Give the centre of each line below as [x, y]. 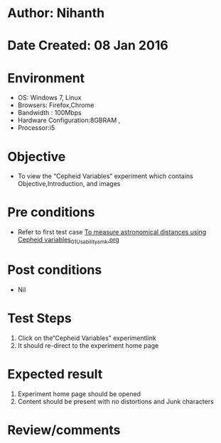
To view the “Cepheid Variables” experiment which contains [105, 176]
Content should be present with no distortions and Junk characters [116, 401]
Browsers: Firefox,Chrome [56, 105]
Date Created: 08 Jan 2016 [88, 46]
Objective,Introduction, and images [69, 184]
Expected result [55, 374]
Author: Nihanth [56, 13]
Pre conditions [51, 213]
